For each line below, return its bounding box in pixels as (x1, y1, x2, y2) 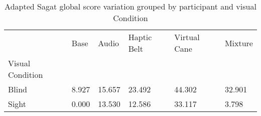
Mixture (224, 37, 253, 49)
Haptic (128, 31, 152, 43)
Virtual (174, 31, 200, 43)
